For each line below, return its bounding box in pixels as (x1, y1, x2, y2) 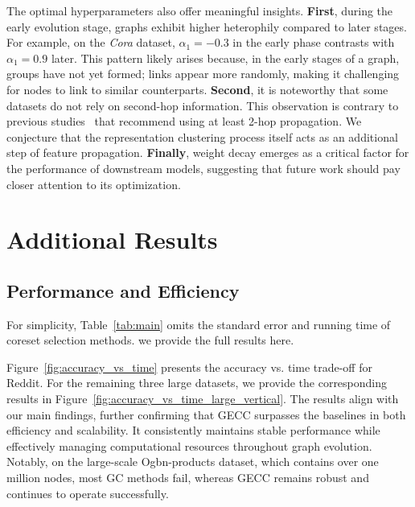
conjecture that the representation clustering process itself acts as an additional (6, 128, 398, 145)
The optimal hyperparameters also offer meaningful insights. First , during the (6, 2, 393, 19)
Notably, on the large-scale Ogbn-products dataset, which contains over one (6, 453, 379, 470)
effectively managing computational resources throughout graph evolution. (6, 437, 372, 454)
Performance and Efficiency (6, 278, 240, 303)
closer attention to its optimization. (6, 175, 181, 192)
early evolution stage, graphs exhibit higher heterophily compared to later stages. (6, 18, 407, 35)
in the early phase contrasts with (232, 34, 395, 51)
